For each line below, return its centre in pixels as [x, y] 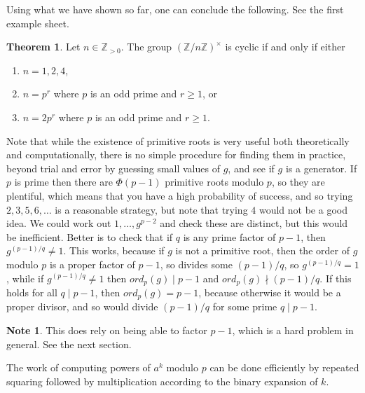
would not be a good [303, 209]
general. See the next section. [69, 344]
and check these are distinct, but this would [254, 223]
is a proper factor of [92, 264]
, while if [25, 278]
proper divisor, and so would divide [82, 306]
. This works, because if [114, 250]
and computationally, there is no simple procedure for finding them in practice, [176, 154]
